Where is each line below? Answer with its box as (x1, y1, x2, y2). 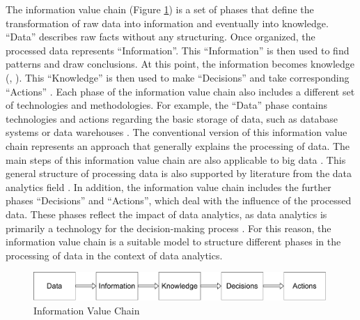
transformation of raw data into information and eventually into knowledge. (6, 15, 329, 30)
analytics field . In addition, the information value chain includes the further (6, 179, 331, 194)
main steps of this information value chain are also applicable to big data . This (6, 152, 346, 167)
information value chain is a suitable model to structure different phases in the (6, 234, 341, 249)
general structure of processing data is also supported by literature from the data (6, 166, 352, 181)
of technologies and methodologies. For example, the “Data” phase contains (6, 98, 327, 112)
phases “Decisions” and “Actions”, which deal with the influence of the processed (6, 193, 352, 208)
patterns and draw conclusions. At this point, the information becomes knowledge (6, 56, 355, 71)
